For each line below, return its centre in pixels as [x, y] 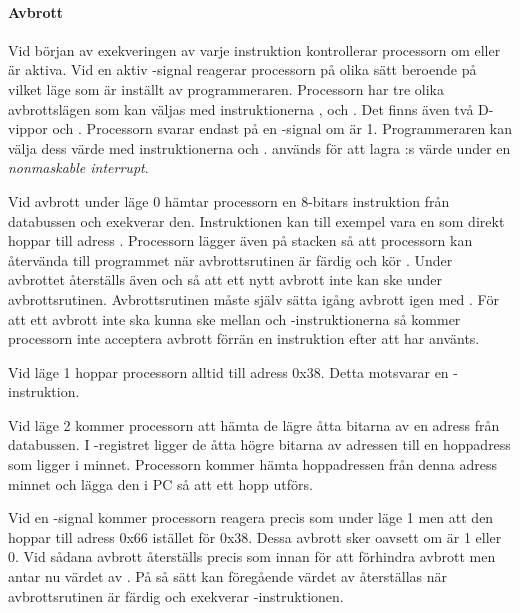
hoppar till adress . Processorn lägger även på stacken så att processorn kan [240, 240]
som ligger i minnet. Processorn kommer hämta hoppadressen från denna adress [253, 464]
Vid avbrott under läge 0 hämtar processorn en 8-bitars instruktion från [229, 200]
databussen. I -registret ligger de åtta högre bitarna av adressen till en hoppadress [259, 444]
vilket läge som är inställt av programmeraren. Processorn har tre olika [226, 88]
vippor [28, 128]
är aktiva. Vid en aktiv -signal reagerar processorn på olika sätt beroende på [242, 69]
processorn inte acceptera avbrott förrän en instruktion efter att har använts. [244, 338]
